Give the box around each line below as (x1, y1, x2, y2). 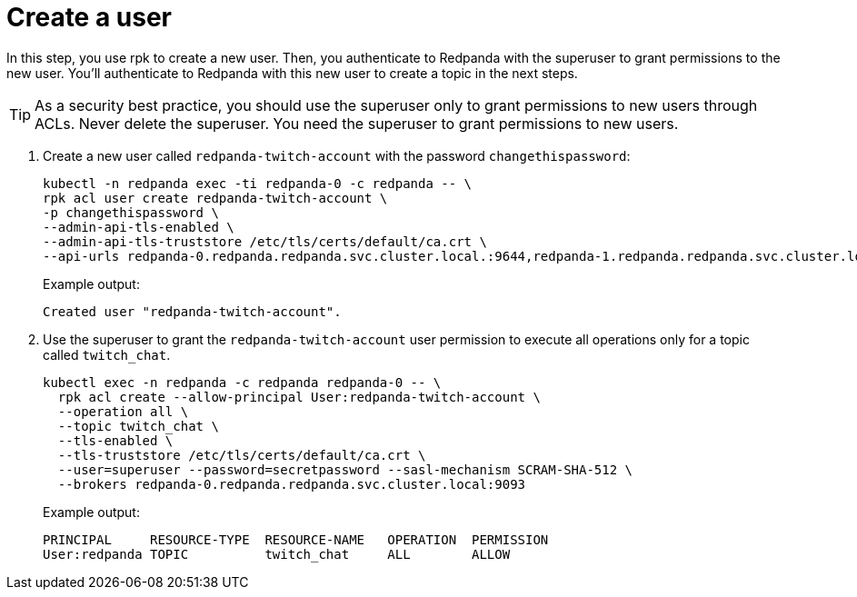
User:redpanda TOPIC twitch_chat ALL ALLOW (43, 546, 511, 562)
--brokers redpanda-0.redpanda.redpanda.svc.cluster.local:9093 (57, 476, 526, 492)
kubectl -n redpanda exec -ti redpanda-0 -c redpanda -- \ (43, 175, 473, 191)
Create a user (6, 2, 173, 33)
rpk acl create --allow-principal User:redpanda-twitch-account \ (57, 389, 541, 404)
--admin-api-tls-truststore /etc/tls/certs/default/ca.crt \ (43, 234, 487, 249)
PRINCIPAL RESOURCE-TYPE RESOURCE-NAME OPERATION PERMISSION (43, 532, 549, 547)
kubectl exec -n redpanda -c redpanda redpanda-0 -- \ (43, 374, 442, 390)
